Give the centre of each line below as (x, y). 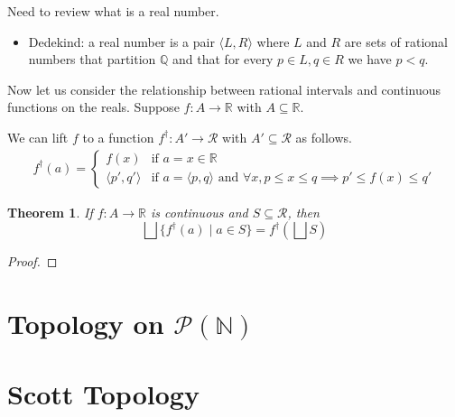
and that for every (223, 59)
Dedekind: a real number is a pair (121, 41)
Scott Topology (103, 394)
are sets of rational (396, 41)
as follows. (324, 137)
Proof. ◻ (32, 261)
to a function (118, 137)
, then (303, 212)
